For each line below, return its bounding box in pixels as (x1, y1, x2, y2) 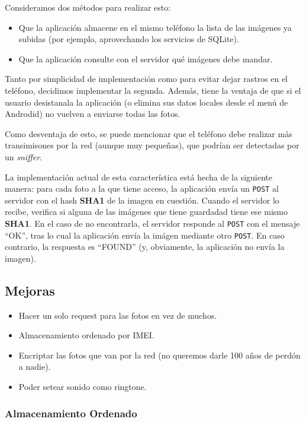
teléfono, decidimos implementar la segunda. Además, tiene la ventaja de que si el (5, 84, 301, 96)
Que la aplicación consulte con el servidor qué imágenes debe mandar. (18, 52, 273, 65)
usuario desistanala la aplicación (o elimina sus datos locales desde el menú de (5, 96, 288, 108)
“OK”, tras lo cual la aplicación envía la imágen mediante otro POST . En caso (5, 229, 285, 241)
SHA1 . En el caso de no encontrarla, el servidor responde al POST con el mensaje (5, 217, 300, 229)
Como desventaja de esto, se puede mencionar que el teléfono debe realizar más (5, 127, 292, 139)
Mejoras (5, 281, 55, 299)
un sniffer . (5, 150, 42, 163)
